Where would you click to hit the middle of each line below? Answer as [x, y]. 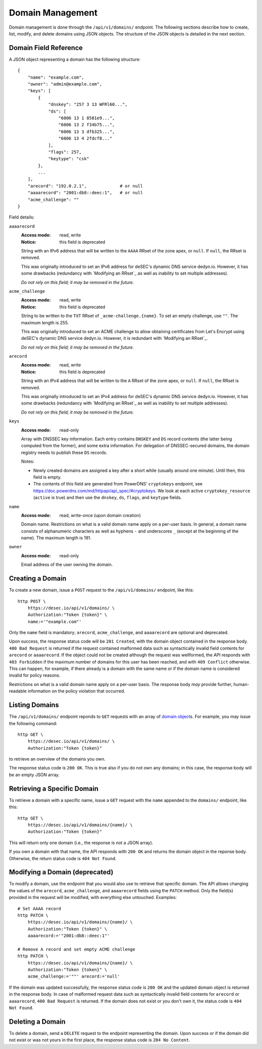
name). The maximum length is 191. [56, 538]
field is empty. [47, 477]
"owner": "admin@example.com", [65, 84]
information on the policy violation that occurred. [76, 691]
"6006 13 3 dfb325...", [87, 132]
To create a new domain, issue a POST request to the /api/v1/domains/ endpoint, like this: [101, 590]
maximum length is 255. [45, 322]
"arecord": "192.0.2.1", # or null [85, 186]
